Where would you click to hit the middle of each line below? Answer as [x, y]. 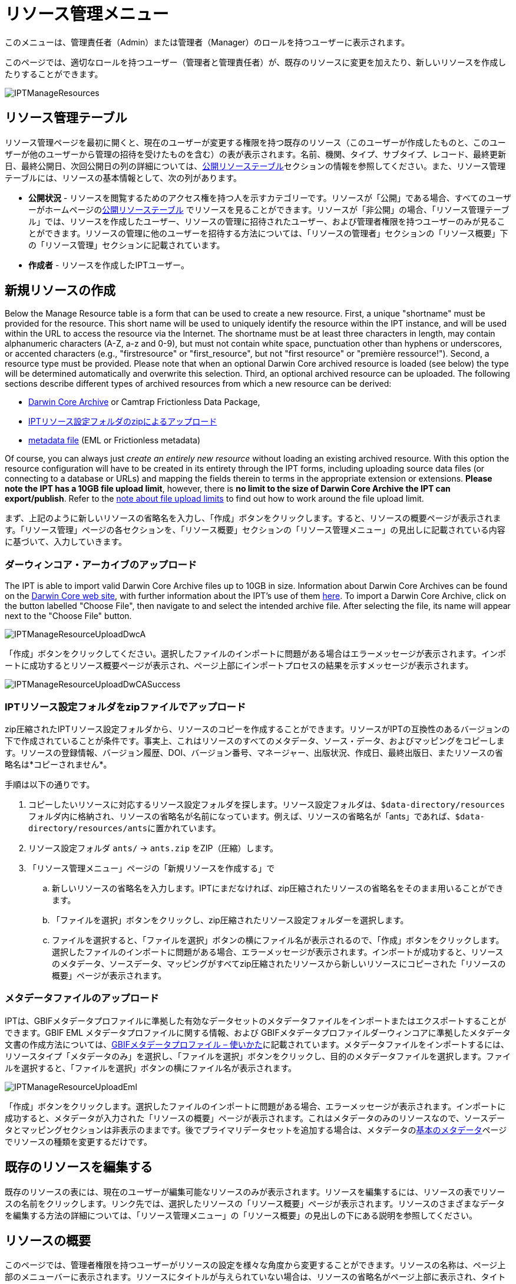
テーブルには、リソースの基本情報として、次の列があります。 [123, 177]
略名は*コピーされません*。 [58, 764]
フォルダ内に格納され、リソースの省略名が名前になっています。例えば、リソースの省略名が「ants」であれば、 [242, 816]
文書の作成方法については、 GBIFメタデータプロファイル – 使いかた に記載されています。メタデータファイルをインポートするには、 [257, 1044]
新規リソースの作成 [60, 291]
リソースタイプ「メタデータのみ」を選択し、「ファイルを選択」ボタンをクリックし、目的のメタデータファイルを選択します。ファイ [258, 1056]
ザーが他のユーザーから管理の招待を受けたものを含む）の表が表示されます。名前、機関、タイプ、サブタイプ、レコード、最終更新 [255, 154]
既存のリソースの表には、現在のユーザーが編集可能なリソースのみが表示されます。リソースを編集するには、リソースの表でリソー [255, 1191]
